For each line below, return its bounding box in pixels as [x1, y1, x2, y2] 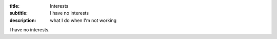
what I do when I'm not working [50, 17, 117, 23]
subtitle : [9, 10, 28, 16]
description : [9, 17, 36, 23]
